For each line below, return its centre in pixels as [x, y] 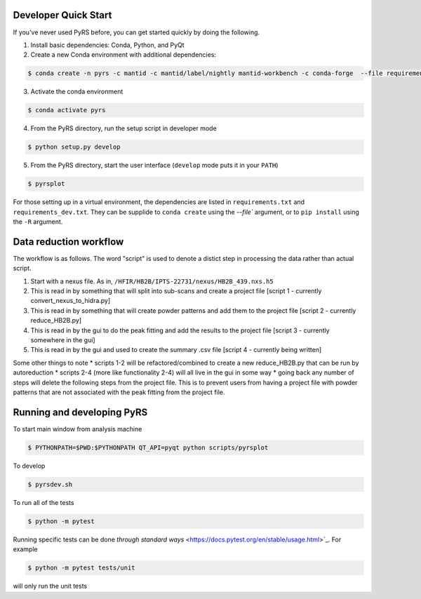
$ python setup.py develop [74, 147]
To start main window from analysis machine [78, 429]
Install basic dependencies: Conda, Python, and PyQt [108, 45]
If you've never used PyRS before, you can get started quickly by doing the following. [136, 32]
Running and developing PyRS [80, 412]
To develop [29, 466]
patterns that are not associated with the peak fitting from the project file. [119, 392]
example [25, 549]
